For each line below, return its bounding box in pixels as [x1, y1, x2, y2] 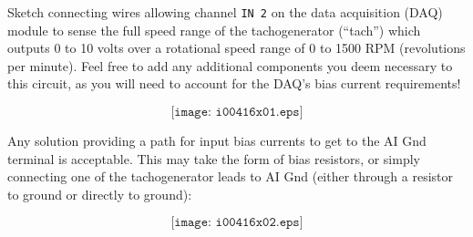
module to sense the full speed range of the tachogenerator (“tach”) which [7, 20, 421, 39]
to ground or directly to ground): [7, 184, 192, 203]
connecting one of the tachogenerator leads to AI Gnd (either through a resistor [7, 167, 454, 186]
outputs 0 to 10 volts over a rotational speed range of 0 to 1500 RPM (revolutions [7, 38, 466, 57]
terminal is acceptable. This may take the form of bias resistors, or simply [7, 149, 420, 168]
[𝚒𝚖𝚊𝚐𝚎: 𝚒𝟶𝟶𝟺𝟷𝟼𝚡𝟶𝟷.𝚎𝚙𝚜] [170, 106, 303, 119]
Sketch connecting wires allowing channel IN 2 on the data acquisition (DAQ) [7, 3, 443, 21]
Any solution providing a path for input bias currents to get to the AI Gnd [7, 131, 427, 150]
